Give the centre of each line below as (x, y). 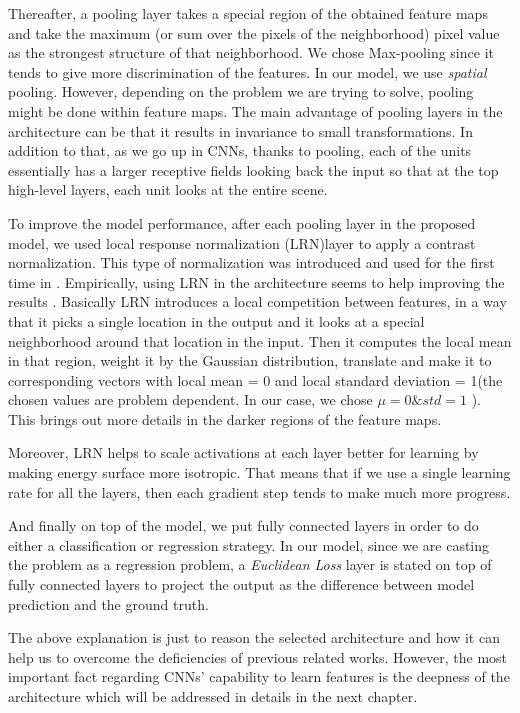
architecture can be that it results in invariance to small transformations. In (240, 130)
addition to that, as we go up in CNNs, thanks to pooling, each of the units (240, 150)
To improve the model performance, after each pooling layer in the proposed (242, 222)
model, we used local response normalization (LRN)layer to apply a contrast (242, 242)
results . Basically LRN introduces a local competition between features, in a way (257, 301)
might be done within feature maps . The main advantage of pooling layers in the (255, 110)
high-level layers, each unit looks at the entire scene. (168, 189)
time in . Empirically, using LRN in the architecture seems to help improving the (256, 281)
